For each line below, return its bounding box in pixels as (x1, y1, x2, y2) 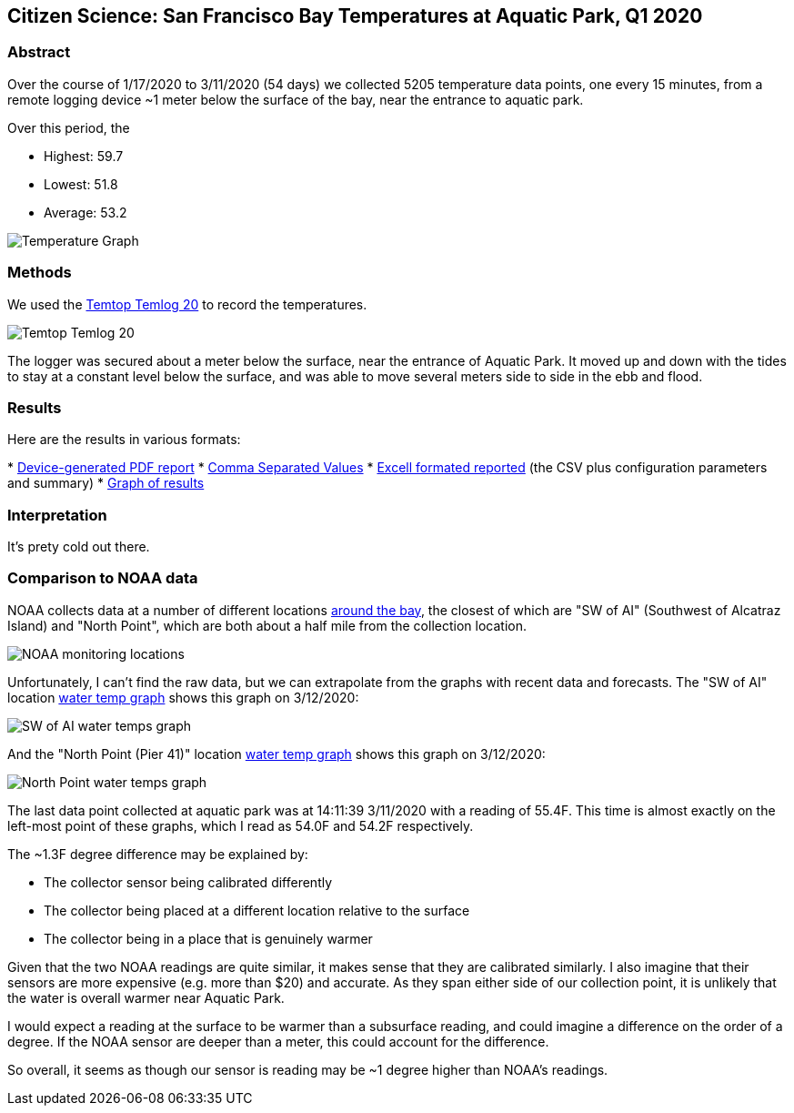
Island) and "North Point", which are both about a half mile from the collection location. (7, 617, 527, 633)
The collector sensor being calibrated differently (44, 874, 333, 890)
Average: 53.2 (44, 204, 127, 220)
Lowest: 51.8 (44, 176, 118, 192)
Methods (7, 263, 72, 282)
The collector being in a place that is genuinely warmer (44, 930, 373, 946)
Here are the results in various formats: (7, 431, 241, 448)
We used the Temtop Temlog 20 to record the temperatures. (7, 296, 367, 312)
